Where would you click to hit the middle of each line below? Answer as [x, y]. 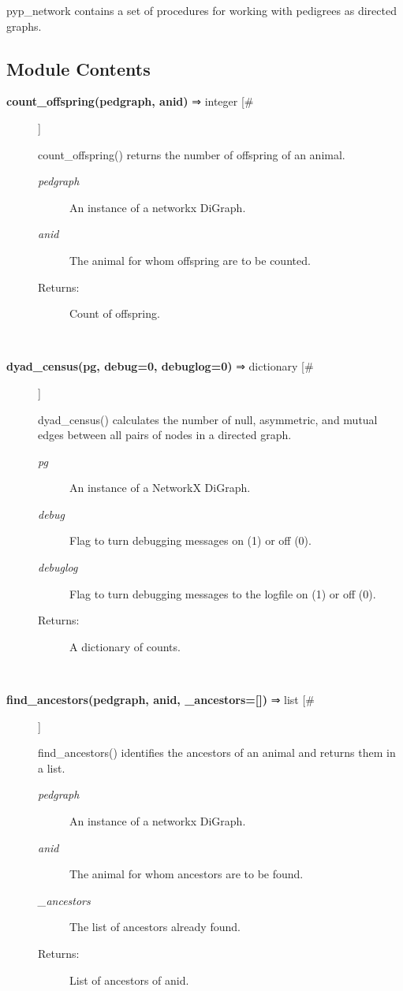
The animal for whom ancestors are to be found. [187, 874]
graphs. [24, 26]
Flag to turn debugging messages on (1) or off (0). [190, 540]
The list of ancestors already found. [155, 927]
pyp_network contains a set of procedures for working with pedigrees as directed [201, 10]
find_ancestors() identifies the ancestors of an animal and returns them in [217, 753]
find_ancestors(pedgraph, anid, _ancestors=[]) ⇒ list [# [161, 700]
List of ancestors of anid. [129, 980]
